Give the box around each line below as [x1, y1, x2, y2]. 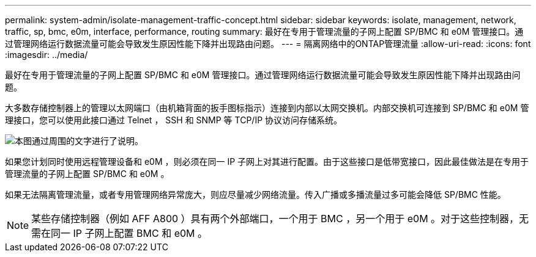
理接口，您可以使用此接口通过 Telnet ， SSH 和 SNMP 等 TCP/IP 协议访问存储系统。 [5, 115, 343, 125]
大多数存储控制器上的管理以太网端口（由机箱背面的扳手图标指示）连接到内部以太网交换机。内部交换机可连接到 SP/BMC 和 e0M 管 [5, 103, 529, 113]
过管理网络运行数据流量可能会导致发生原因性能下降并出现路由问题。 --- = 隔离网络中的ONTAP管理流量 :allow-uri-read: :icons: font [5, 38, 531, 49]
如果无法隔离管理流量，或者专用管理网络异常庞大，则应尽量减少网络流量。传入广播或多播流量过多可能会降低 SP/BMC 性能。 [5, 189, 506, 200]
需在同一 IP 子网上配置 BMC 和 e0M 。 [31, 227, 208, 239]
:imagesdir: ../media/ [5, 49, 88, 60]
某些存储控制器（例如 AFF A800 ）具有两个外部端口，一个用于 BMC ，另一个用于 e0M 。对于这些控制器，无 [31, 212, 529, 225]
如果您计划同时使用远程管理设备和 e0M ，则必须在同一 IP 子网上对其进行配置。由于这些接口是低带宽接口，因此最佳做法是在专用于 [5, 156, 529, 167]
